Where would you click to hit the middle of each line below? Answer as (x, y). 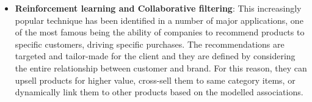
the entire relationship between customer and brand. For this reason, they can (161, 67)
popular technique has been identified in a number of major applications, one (159, 20)
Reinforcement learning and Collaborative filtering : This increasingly (158, 8)
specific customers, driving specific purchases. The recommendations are (150, 44)
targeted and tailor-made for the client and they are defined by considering (155, 56)
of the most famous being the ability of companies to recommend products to (160, 32)
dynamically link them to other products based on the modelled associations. (159, 92)
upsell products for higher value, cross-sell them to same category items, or (155, 80)
